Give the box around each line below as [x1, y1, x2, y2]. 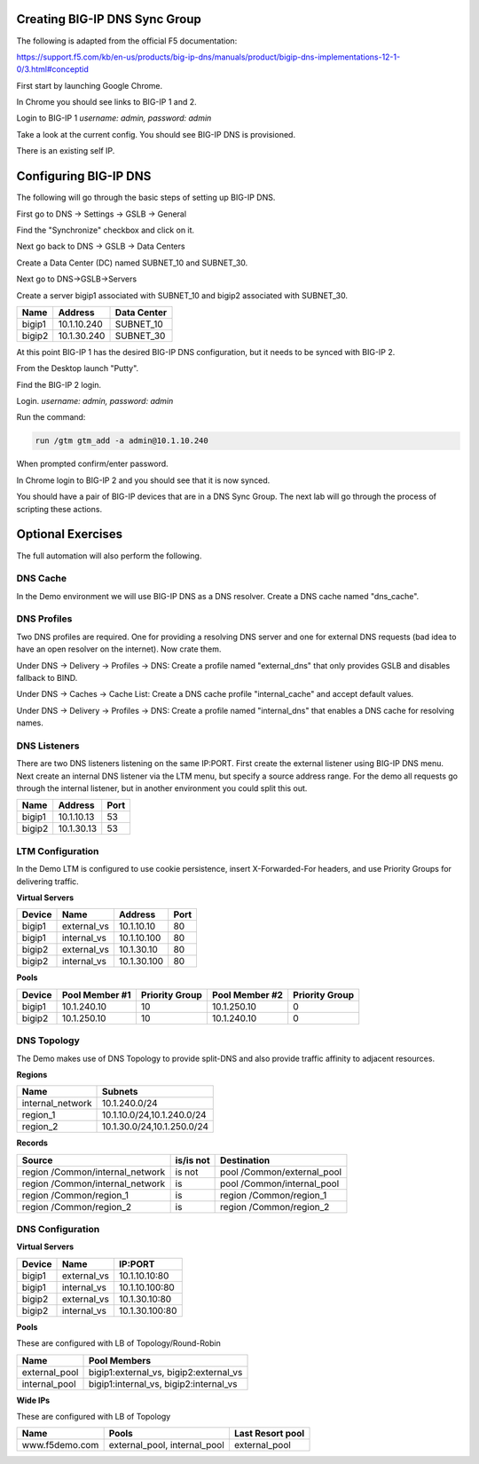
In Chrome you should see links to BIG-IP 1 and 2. [16, 97, 197, 107]
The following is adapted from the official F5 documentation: [16, 36, 238, 46]
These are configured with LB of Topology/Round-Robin [16, 1338, 221, 1349]
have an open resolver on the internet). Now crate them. [16, 644, 222, 654]
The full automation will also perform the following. [16, 550, 202, 561]
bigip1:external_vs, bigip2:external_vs [88, 1365, 243, 1378]
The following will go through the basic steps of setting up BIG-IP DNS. [16, 192, 276, 203]
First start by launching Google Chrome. [16, 80, 163, 91]
